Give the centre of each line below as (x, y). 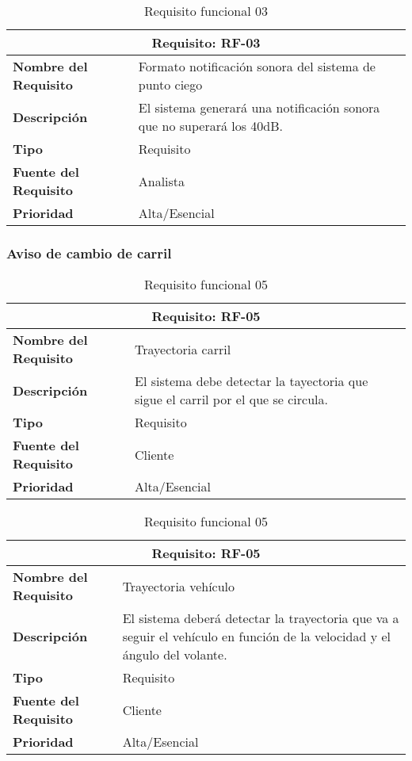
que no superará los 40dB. (211, 126)
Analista (162, 181)
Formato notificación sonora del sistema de (257, 66)
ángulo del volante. (175, 655)
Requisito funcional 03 (206, 11)
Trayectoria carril (183, 349)
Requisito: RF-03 (206, 42)
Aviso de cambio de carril (89, 252)
